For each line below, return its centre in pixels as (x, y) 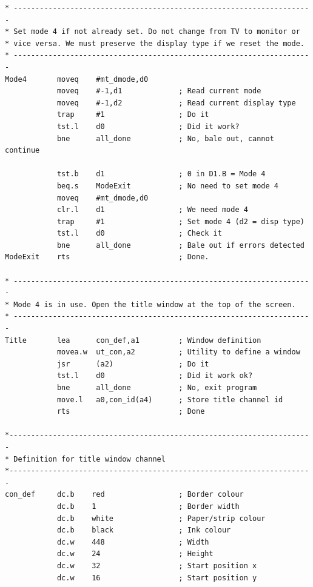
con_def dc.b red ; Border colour (124, 495)
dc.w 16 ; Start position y (157, 578)
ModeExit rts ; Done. (107, 257)
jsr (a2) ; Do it (133, 364)
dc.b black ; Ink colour (144, 530)
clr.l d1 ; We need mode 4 (152, 210)
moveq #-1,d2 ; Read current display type (176, 103)
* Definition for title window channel (85, 459)
